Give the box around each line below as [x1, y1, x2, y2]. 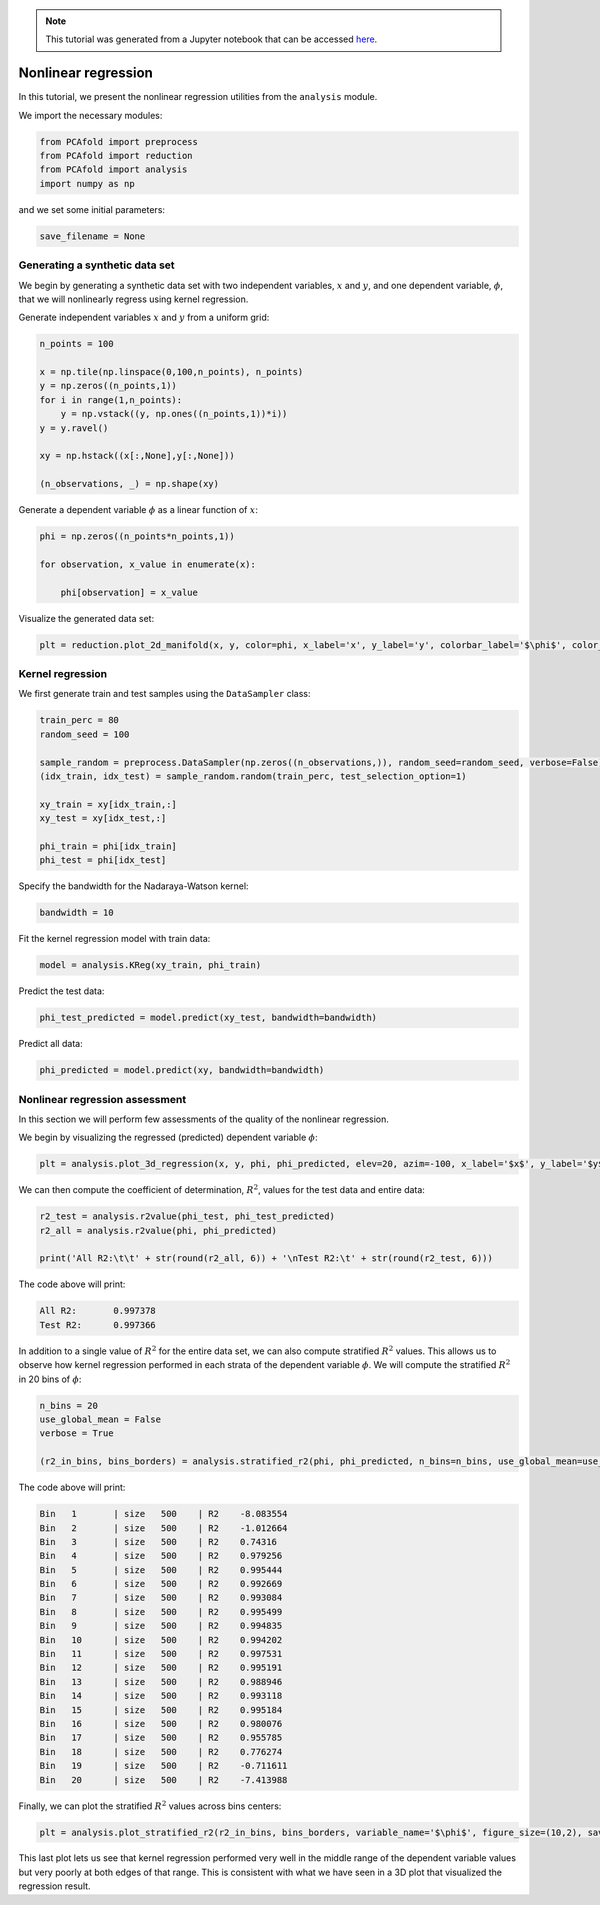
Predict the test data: [18, 985, 105, 997]
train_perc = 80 [39, 715, 120, 726]
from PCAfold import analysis [39, 164, 188, 175]
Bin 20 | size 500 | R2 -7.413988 [39, 1774, 288, 1785]
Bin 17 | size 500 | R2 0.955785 [39, 1732, 283, 1744]
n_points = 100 [39, 338, 114, 350]
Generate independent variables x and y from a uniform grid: [18, 311, 270, 324]
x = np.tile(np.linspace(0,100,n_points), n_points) [39, 366, 304, 378]
